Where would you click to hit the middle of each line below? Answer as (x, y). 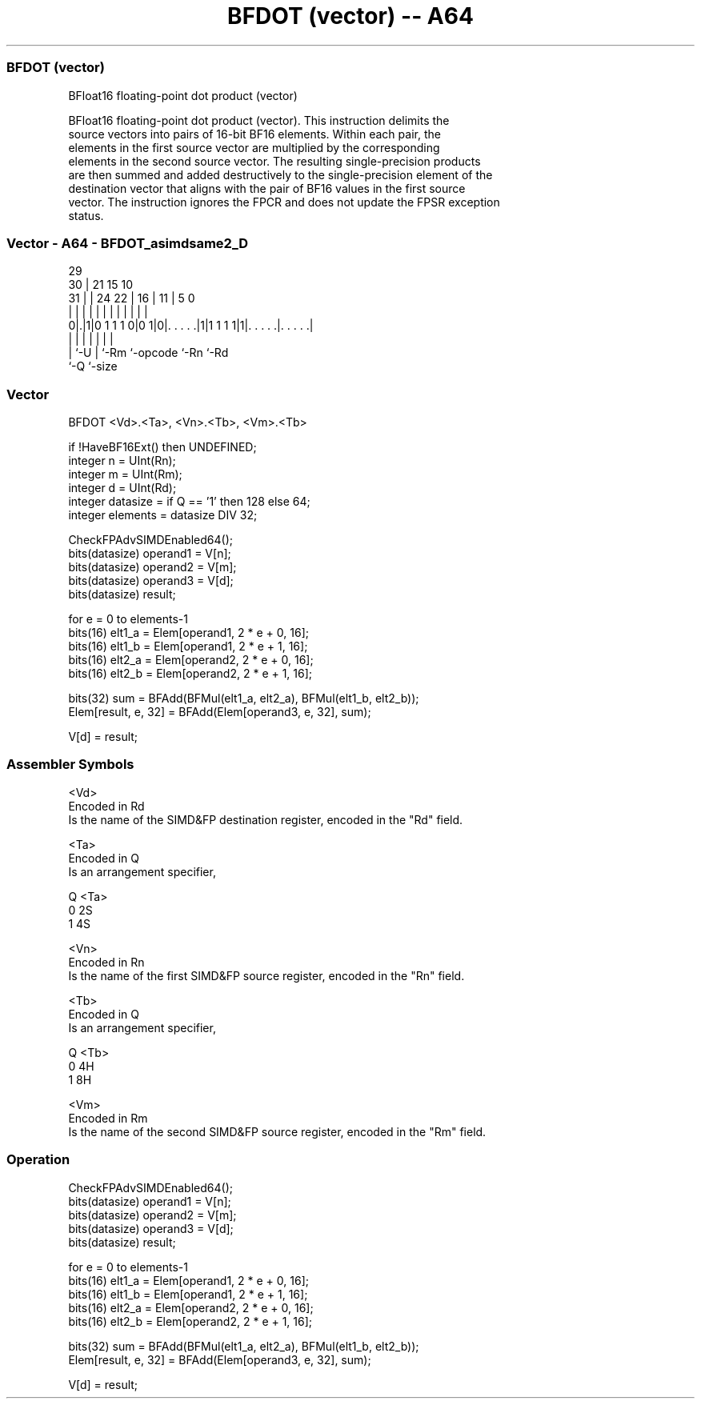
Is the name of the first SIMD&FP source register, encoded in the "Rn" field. (266, 975)
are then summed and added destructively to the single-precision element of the (280, 174)
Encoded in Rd (106, 806)
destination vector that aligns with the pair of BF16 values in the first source (267, 188)
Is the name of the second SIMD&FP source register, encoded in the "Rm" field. (277, 1131)
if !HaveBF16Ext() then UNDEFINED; (162, 447)
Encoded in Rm (108, 1118)
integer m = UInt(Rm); (125, 474)
